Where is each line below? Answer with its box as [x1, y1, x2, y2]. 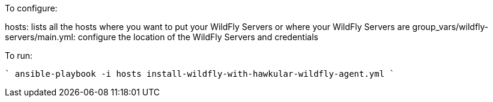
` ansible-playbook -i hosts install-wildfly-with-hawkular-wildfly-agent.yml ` [5, 69, 395, 79]
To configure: [5, 3, 58, 13]
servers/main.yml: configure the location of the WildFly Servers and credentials [5, 32, 318, 42]
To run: [5, 50, 33, 61]
